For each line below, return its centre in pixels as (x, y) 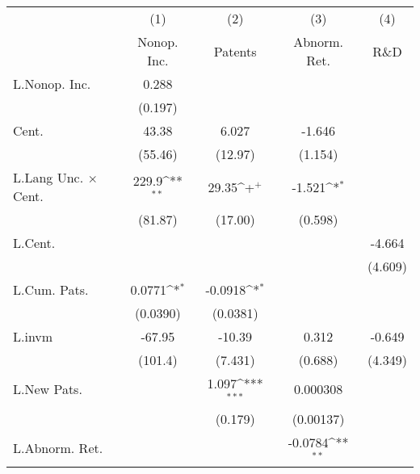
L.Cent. (34, 243)
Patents (235, 51)
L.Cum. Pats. (51, 289)
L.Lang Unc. (48, 177)
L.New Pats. (48, 389)
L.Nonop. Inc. (52, 84)
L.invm (33, 336)
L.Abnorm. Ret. (58, 448)
